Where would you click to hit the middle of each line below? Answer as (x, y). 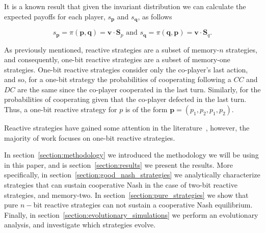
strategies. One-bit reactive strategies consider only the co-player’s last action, (126, 69)
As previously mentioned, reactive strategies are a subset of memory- (112, 49)
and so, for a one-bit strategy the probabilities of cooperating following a (118, 79)
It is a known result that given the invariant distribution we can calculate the (125, 6)
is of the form (146, 109)
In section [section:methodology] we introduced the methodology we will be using (131, 155)
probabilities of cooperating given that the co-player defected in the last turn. (125, 99)
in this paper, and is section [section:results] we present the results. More (118, 164)
